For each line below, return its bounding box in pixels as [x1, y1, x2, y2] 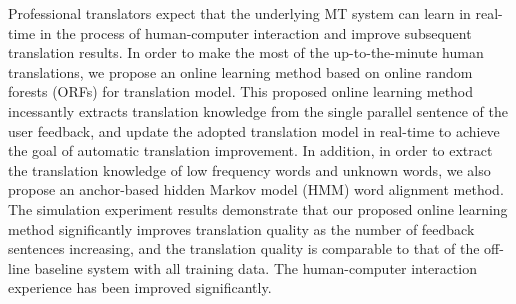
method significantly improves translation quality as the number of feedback [8, 218, 475, 239]
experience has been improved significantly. [8, 277, 272, 298]
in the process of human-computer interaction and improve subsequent [39, 22, 472, 43]
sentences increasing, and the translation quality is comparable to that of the [8, 238, 480, 259]
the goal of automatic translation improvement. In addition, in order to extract [8, 140, 493, 161]
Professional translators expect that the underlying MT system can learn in [8, 3, 471, 23]
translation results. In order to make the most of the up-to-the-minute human [8, 42, 484, 63]
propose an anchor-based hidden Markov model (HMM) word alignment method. [8, 179, 504, 200]
